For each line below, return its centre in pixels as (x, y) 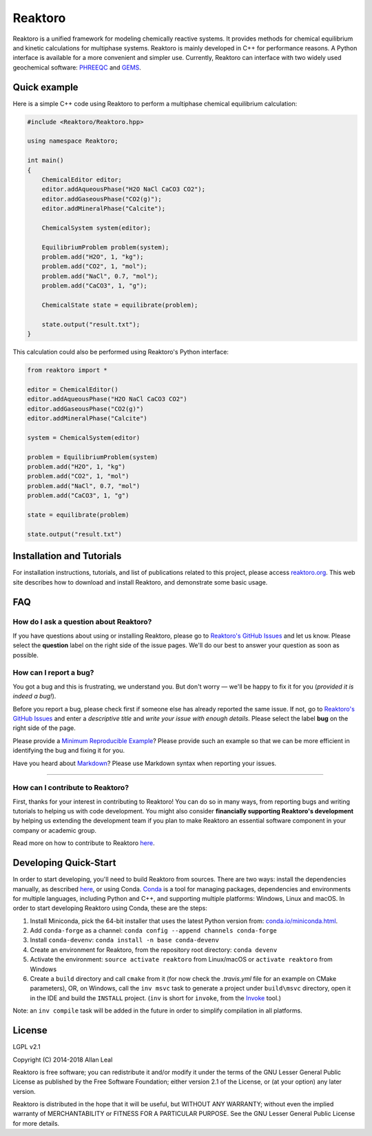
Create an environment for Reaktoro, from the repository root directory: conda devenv (154, 950)
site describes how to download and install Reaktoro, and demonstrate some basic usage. (140, 582)
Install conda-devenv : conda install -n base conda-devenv (125, 940)
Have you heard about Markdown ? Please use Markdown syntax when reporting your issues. (145, 763)
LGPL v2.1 (27, 1047)
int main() (45, 161)
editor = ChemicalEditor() (73, 389)
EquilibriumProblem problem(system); (105, 247)
